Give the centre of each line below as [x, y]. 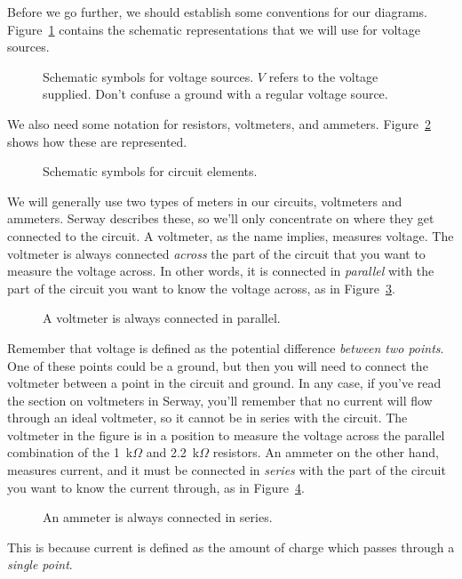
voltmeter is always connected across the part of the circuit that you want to [216, 253]
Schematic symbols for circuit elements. [150, 171]
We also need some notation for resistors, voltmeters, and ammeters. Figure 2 [219, 123]
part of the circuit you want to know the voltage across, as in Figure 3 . [201, 288]
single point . [40, 564]
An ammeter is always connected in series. [158, 517]
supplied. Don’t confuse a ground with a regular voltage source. [215, 94]
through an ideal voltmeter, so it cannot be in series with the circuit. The [207, 418]
